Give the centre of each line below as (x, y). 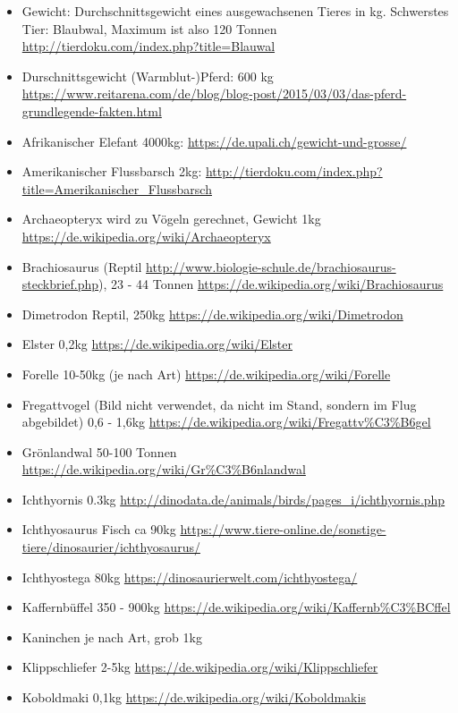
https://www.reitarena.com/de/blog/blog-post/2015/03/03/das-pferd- (214, 93)
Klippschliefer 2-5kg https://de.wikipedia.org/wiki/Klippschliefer (200, 667)
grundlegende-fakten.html (92, 110)
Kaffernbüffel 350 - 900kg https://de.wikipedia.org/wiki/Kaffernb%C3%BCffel (236, 607)
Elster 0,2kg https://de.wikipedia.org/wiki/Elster (157, 344)
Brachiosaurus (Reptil (82, 266)
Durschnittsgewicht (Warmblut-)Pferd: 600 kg (148, 76)
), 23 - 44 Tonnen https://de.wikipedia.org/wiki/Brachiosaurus (271, 284)
